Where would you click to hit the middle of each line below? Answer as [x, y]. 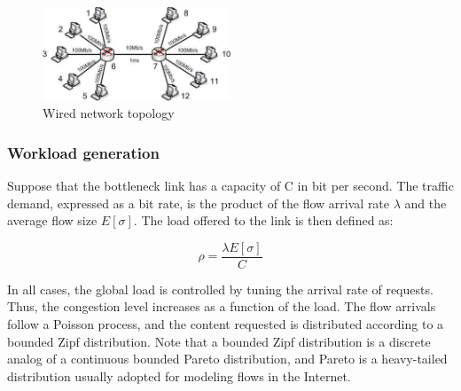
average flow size [52, 220]
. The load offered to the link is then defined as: [263, 220]
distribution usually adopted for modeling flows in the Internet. [179, 375]
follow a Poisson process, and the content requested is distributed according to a [226, 323]
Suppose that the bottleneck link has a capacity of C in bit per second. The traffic [230, 185]
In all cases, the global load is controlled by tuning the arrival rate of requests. [220, 289]
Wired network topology [109, 113]
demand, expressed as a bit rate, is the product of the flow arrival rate [199, 203]
